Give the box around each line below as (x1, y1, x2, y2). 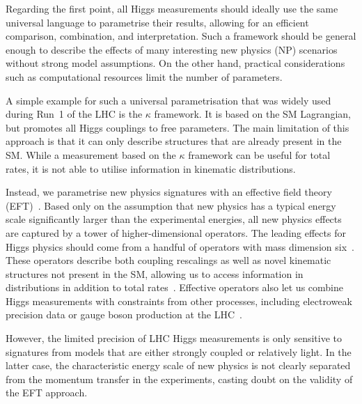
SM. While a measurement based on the (6, 147, 176, 162)
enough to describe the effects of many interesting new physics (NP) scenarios (6, 42, 338, 56)
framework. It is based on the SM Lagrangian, (154, 107, 351, 121)
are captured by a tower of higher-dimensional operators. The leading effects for (6, 225, 346, 240)
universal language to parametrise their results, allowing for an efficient (6, 15, 309, 29)
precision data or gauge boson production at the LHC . (6, 307, 243, 322)
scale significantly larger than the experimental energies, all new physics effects (6, 212, 342, 226)
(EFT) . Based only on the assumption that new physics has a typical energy (6, 198, 336, 212)
